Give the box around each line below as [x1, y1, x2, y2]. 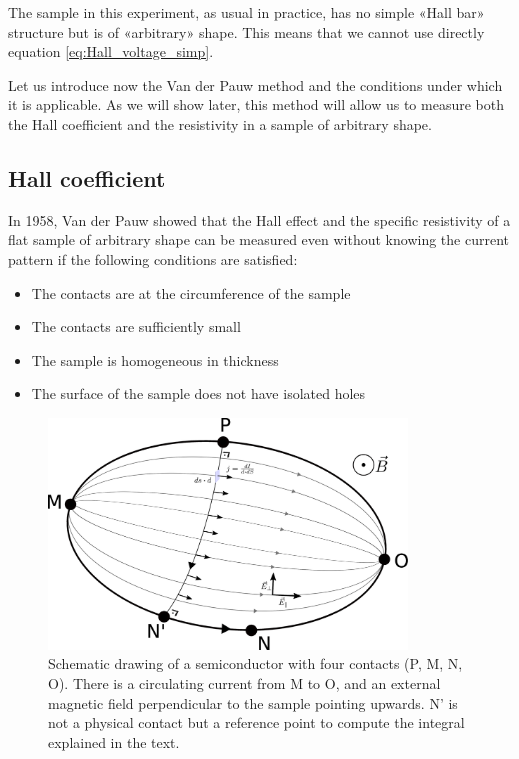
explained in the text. [48, 731, 180, 752]
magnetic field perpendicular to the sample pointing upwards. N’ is [48, 692, 458, 713]
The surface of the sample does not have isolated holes [31, 383, 366, 404]
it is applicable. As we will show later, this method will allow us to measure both [8, 94, 504, 115]
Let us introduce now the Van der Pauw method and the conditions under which [8, 74, 503, 95]
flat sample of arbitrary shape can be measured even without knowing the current [8, 229, 509, 250]
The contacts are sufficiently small [31, 316, 241, 337]
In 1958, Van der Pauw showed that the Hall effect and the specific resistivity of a [8, 209, 511, 230]
